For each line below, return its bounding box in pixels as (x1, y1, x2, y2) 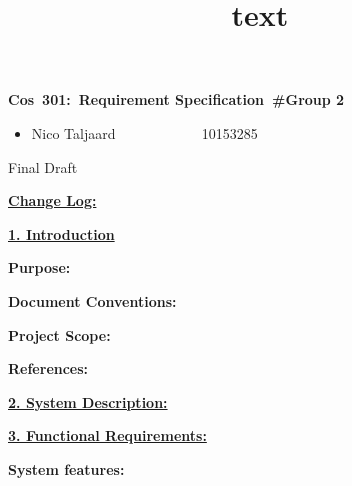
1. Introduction (8, 223, 115, 244)
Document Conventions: (8, 290, 177, 311)
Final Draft (8, 156, 78, 177)
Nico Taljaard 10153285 (31, 122, 258, 143)
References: (8, 358, 89, 379)
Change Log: (8, 190, 97, 211)
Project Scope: (8, 324, 111, 345)
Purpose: (8, 257, 71, 278)
